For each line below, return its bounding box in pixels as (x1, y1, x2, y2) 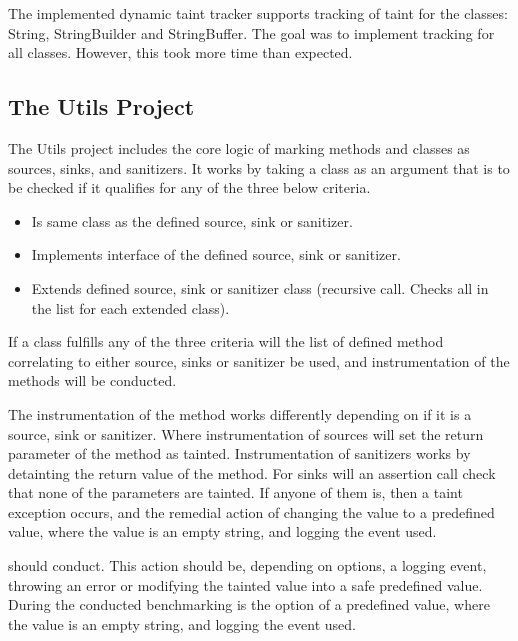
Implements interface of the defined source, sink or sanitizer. (31, 244, 401, 265)
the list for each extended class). (31, 297, 230, 318)
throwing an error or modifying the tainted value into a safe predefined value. (8, 574, 483, 595)
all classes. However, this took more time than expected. (8, 42, 353, 63)
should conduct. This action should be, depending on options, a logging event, (8, 555, 487, 576)
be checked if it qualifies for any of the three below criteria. (8, 177, 371, 198)
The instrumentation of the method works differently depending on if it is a (8, 403, 472, 424)
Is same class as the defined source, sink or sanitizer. (31, 210, 353, 231)
